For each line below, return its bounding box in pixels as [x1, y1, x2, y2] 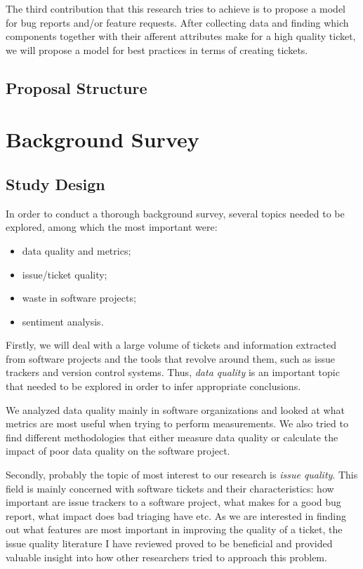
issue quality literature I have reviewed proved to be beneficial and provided [6, 536, 333, 551]
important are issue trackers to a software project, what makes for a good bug [6, 495, 341, 509]
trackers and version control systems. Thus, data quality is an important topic [6, 365, 340, 380]
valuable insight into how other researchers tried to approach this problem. [6, 549, 327, 564]
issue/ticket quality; [22, 267, 107, 281]
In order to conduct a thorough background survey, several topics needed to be [6, 206, 345, 220]
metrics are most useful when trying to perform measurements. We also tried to [6, 416, 348, 431]
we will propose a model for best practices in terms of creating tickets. [6, 42, 308, 57]
